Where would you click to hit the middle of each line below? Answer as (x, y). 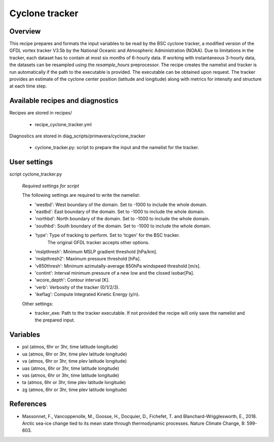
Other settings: (38, 304)
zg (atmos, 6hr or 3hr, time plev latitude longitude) (74, 390)
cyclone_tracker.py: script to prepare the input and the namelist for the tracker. (117, 148)
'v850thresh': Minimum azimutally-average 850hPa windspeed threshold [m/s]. (118, 266)
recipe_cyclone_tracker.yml (63, 124)
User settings (31, 162)
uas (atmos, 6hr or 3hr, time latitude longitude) (71, 368)
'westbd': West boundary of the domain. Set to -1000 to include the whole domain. (121, 204)
